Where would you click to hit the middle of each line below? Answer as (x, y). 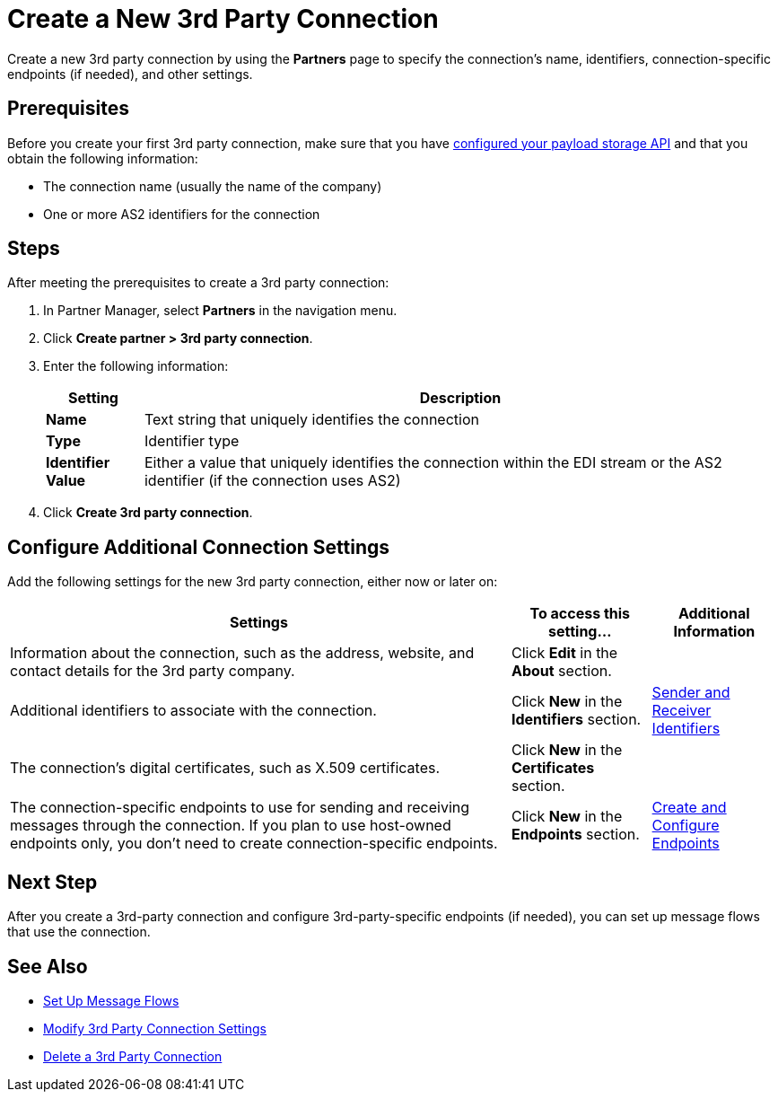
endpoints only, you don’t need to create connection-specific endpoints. (254, 844)
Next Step (52, 882)
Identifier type (192, 441)
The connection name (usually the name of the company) (213, 186)
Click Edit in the (564, 653)
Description (460, 398)
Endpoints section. (575, 835)
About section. (561, 671)
